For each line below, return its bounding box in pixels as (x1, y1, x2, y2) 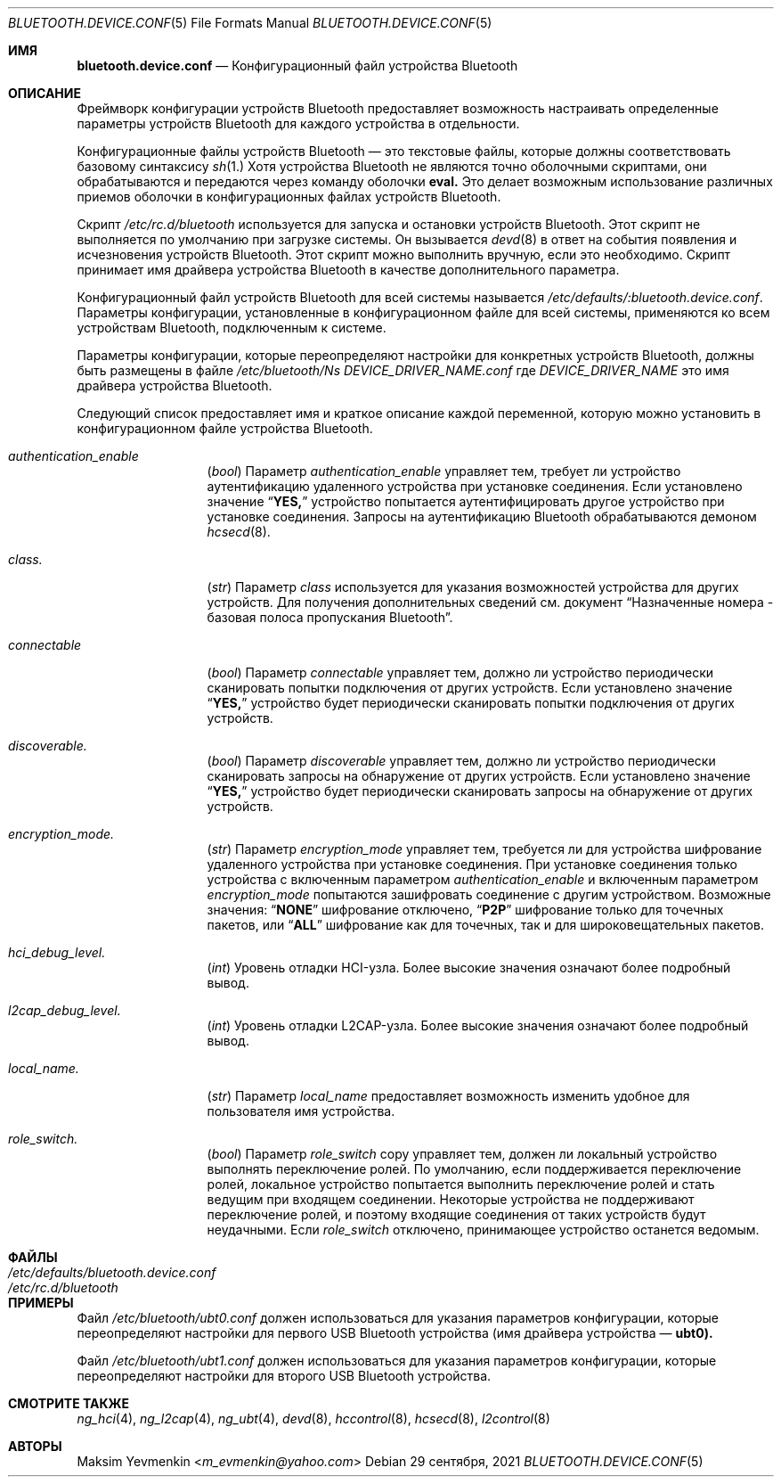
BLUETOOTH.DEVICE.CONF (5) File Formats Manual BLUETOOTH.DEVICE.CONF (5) (8, 15, 492, 30)
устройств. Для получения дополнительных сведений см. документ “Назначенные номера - (207, 594, 774, 610)
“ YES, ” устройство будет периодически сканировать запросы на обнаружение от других (207, 783, 753, 799)
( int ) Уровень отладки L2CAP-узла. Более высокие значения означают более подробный (207, 1018, 749, 1033)
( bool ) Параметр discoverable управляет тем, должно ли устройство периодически (207, 753, 716, 768)
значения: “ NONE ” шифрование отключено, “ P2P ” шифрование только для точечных (207, 902, 724, 917)
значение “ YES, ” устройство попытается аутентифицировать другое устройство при (207, 494, 725, 509)
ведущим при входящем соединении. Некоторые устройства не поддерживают (207, 1192, 695, 1207)
